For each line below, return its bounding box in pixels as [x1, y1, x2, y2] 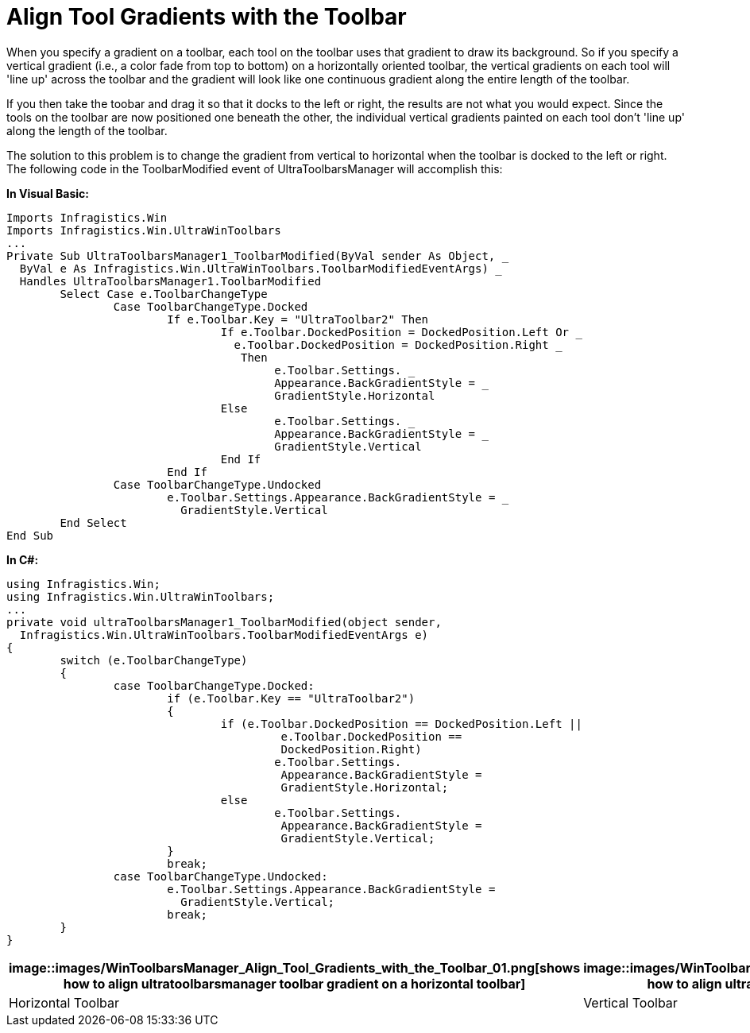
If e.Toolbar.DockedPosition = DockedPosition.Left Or [220, 325, 570, 339]
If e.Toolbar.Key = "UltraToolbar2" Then [167, 312, 429, 326]
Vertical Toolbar [583, 994, 678, 1011]
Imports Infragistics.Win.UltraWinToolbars [6, 223, 281, 237]
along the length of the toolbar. [6, 123, 168, 137]
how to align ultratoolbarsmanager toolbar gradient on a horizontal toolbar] [63, 975, 526, 992]
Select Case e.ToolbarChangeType [60, 287, 268, 300]
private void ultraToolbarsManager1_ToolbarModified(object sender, [6, 615, 442, 629]
